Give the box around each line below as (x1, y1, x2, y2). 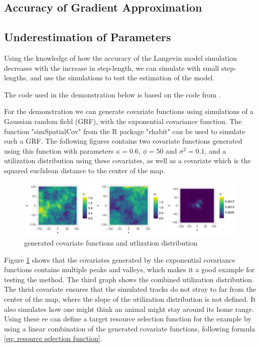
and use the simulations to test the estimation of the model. (30, 72, 215, 83)
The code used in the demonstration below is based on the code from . (4, 89, 221, 99)
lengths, (4, 72, 28, 83)
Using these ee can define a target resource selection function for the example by (4, 313, 251, 324)
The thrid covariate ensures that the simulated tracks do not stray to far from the (4, 284, 256, 294)
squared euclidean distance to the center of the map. (4, 165, 166, 175)
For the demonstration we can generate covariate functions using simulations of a (4, 106, 253, 117)
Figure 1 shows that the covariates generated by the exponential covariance (4, 254, 235, 265)
